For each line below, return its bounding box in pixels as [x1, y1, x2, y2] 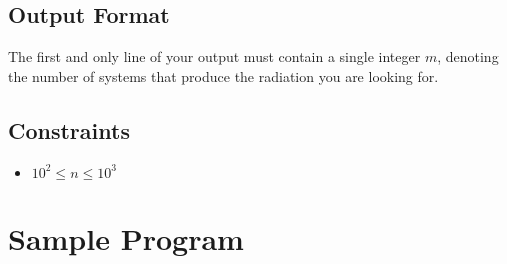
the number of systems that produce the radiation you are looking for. [8, 65, 439, 86]
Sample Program [8, 217, 244, 258]
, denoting [437, 46, 499, 67]
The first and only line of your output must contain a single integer [8, 46, 421, 67]
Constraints [8, 114, 130, 145]
